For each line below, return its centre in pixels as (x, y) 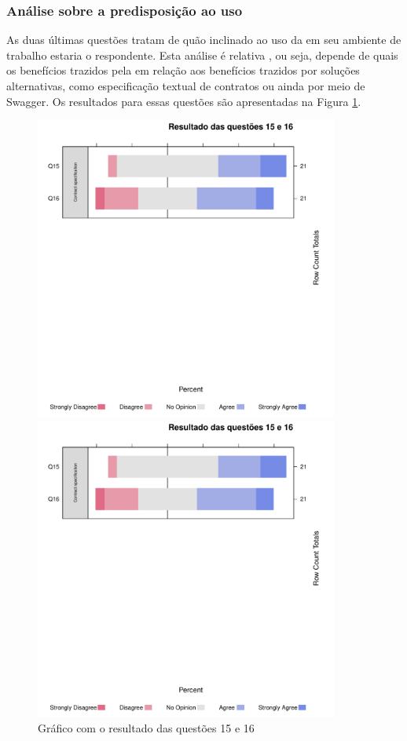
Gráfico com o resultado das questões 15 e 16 (146, 728)
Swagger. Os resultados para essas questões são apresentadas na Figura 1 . (184, 101)
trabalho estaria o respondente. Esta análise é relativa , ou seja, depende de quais (202, 55)
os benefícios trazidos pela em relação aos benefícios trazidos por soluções (183, 70)
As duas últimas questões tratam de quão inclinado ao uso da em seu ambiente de (204, 40)
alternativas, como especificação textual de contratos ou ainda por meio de (186, 86)
